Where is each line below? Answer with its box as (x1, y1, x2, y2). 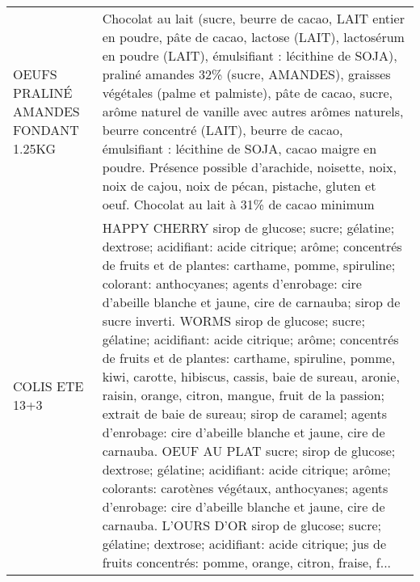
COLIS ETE (13, 376, 84, 395)
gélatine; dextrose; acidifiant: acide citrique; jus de (102, 534, 387, 553)
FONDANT (13, 120, 79, 139)
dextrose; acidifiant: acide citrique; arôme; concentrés (102, 237, 402, 255)
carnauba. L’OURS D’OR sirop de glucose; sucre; (102, 516, 381, 534)
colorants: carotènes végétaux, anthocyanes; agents (102, 479, 388, 497)
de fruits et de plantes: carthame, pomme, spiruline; (102, 255, 396, 274)
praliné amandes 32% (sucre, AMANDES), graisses (102, 65, 391, 83)
